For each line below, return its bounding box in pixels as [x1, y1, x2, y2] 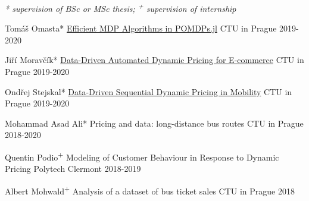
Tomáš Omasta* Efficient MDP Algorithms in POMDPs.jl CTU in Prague [5, 22, 277, 34]
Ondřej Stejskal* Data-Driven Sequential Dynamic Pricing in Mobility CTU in [5, 85, 292, 98]
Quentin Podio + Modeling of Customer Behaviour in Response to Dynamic [5, 149, 279, 163]
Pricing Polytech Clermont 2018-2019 [5, 162, 141, 175]
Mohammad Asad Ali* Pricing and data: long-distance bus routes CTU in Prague [5, 117, 304, 129]
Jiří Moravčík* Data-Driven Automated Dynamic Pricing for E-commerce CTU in [5, 54, 304, 66]
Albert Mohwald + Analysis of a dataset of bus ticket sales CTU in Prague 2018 [5, 183, 295, 197]
